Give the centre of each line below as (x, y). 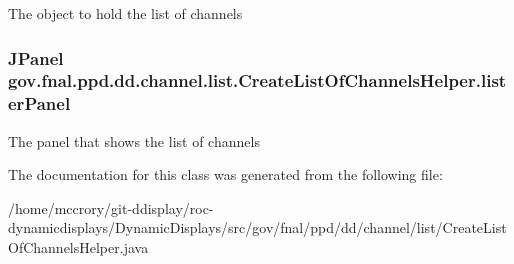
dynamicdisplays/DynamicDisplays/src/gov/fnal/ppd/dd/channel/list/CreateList (257, 227)
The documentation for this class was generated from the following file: (225, 174)
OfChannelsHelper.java (78, 247)
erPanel (39, 103)
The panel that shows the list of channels (134, 140)
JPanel (36, 57)
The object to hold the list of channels (125, 13)
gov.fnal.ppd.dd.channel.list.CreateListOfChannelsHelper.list (257, 80)
